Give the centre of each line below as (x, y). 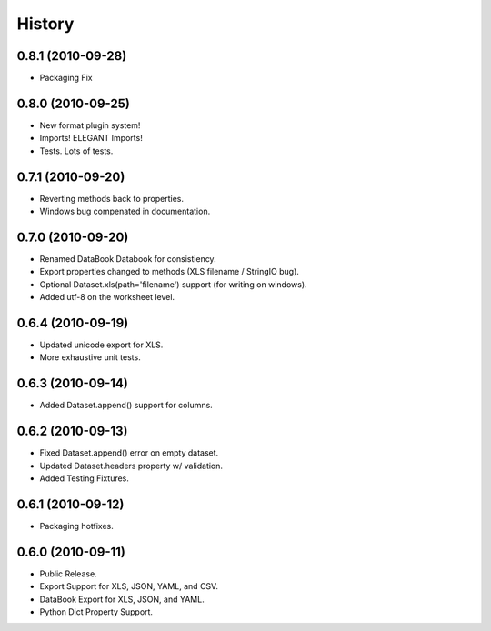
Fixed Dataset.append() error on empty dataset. (129, 453)
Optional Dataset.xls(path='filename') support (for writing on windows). (174, 284)
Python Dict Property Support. (96, 612)
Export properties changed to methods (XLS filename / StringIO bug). (170, 272)
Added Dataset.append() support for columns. (126, 406)
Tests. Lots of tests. (76, 151)
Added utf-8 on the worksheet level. (107, 297)
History (45, 24)
